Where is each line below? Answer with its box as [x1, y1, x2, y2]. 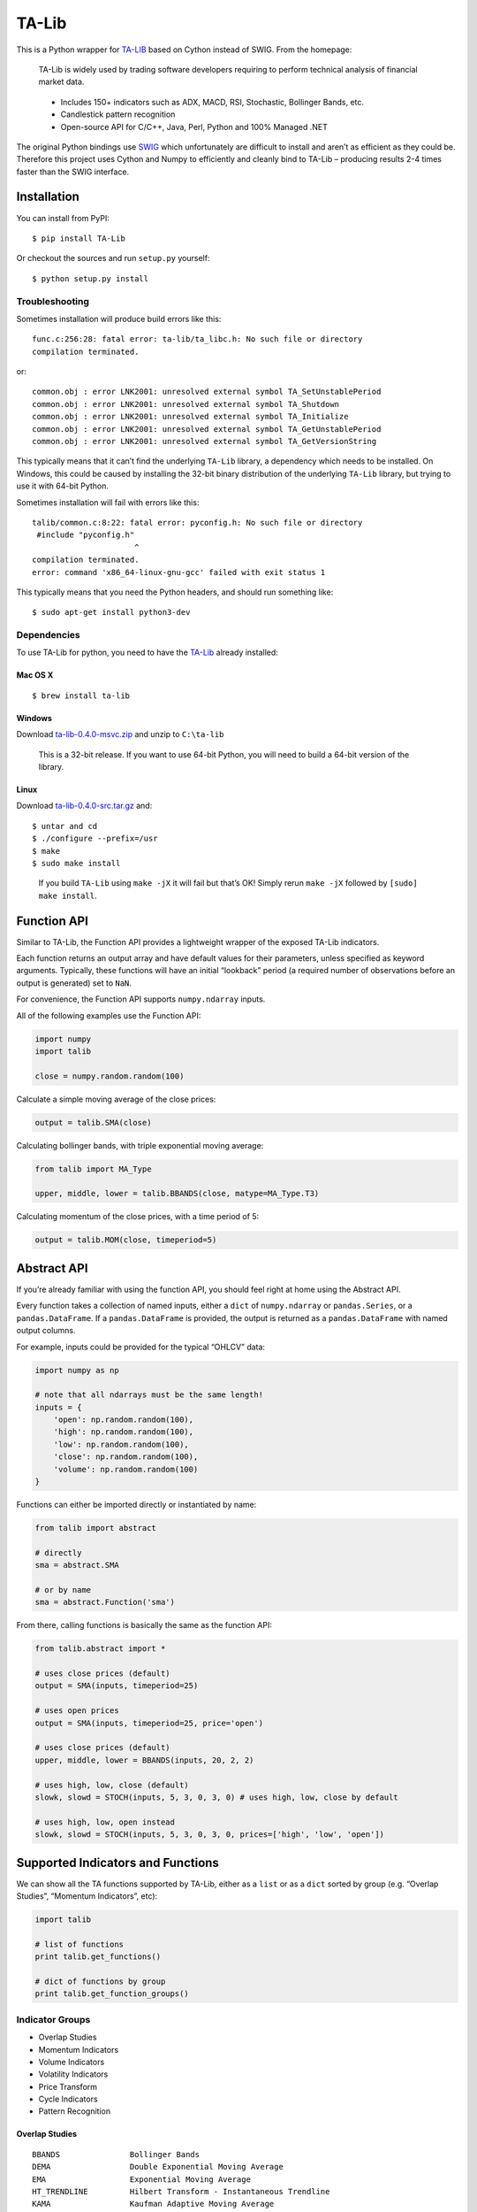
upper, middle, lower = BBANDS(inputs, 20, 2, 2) [34, 1755, 254, 1765]
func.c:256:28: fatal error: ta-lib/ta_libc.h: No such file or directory [32, 334, 363, 344]
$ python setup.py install [32, 273, 149, 283]
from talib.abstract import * [34, 1644, 166, 1654]
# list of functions [34, 1939, 124, 1949]
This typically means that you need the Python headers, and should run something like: [16, 587, 334, 597]
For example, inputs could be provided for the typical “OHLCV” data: [16, 1341, 265, 1352]
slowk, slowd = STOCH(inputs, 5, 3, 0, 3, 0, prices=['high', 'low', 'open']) [34, 1830, 384, 1839]
